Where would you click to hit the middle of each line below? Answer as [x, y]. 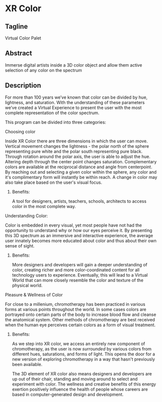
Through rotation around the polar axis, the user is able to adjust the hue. [78, 157]
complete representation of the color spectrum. [52, 113]
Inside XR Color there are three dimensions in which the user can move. [76, 141]
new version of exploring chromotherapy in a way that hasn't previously [83, 359]
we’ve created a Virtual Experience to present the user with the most [73, 107]
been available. [27, 364]
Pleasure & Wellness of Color [34, 295]
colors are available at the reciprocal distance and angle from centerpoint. [79, 167]
